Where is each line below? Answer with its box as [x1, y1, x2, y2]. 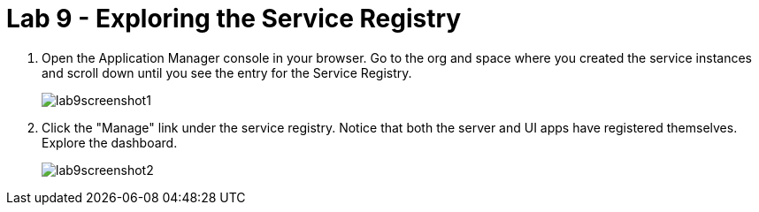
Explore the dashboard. [42, 134, 178, 150]
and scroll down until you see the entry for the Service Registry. [42, 64, 412, 80]
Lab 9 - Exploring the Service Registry [6, 4, 462, 34]
